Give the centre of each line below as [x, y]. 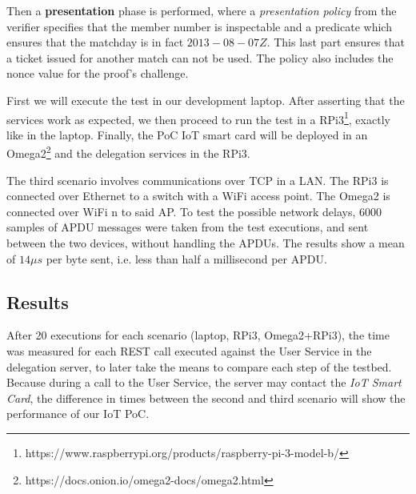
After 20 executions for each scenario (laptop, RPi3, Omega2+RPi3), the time [198, 335]
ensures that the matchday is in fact [95, 42]
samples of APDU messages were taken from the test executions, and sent [188, 227]
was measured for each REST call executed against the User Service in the [189, 351]
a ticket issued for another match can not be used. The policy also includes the [200, 57]
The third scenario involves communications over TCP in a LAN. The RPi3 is [198, 180]
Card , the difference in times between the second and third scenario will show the [206, 398]
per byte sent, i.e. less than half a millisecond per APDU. [186, 258]
